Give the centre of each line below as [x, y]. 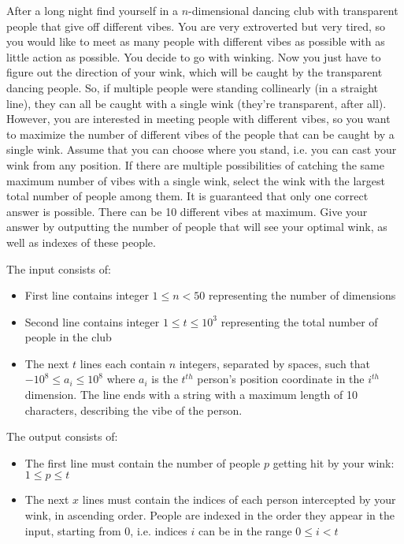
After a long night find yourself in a [92, 10]
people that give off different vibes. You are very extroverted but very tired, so [196, 26]
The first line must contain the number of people [143, 462]
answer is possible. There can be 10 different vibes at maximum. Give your [187, 211]
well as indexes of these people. [81, 242]
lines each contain [122, 363]
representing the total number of [299, 321]
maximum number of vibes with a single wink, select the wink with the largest [196, 180]
